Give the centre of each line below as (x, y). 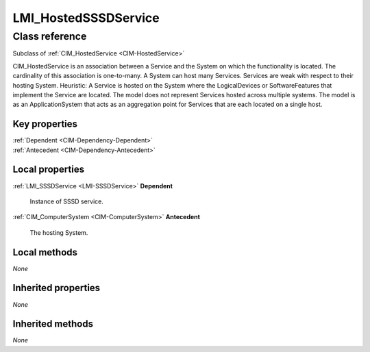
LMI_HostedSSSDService (86, 18)
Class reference (50, 36)
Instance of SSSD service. (67, 201)
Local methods (45, 252)
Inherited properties (57, 288)
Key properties (45, 124)
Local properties (49, 169)
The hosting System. (59, 232)
